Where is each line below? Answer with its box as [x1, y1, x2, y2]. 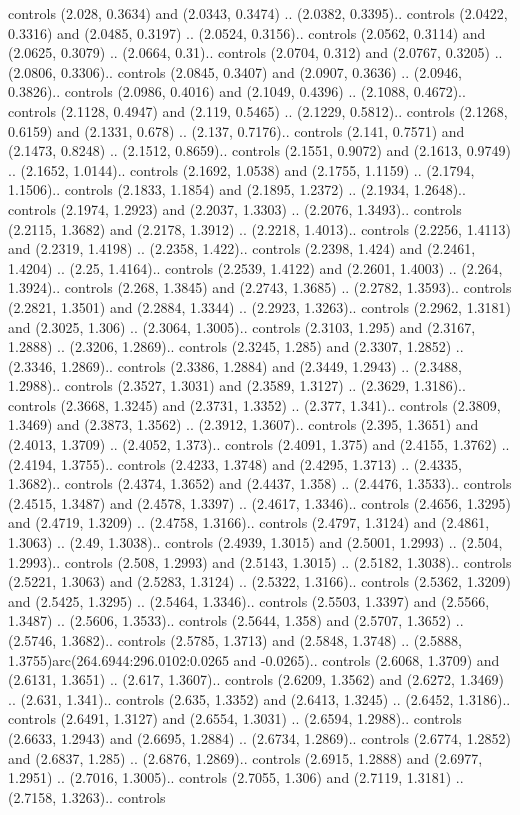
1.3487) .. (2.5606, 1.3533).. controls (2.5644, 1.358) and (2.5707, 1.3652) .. [8, 610, 464, 631]
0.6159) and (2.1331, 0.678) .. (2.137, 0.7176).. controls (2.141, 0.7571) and [8, 120, 465, 141]
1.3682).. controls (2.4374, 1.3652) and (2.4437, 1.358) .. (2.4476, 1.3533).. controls [8, 473, 512, 494]
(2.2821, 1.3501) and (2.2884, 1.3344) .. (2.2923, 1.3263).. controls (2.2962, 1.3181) [8, 296, 511, 317]
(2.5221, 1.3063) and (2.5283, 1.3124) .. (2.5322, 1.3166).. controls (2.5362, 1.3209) [8, 571, 511, 592]
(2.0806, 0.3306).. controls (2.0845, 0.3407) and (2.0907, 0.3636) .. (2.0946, [8, 61, 462, 82]
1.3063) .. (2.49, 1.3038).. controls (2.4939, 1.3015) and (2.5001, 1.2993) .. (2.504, [8, 532, 503, 553]
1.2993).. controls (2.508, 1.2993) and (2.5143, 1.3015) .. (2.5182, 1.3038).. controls [8, 551, 512, 572]
